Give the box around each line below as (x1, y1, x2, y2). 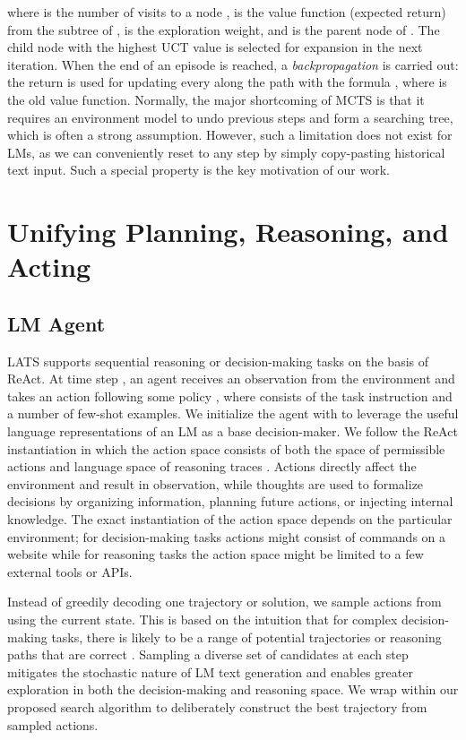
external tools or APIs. (7, 562, 133, 581)
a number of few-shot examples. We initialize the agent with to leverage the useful (7, 404, 459, 423)
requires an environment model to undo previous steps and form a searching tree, (7, 108, 453, 126)
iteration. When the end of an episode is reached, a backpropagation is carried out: (7, 55, 459, 73)
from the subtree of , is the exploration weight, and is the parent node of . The (7, 20, 440, 39)
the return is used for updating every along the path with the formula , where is (7, 73, 447, 91)
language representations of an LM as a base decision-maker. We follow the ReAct (7, 422, 458, 441)
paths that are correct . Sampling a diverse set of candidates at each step (7, 645, 409, 664)
